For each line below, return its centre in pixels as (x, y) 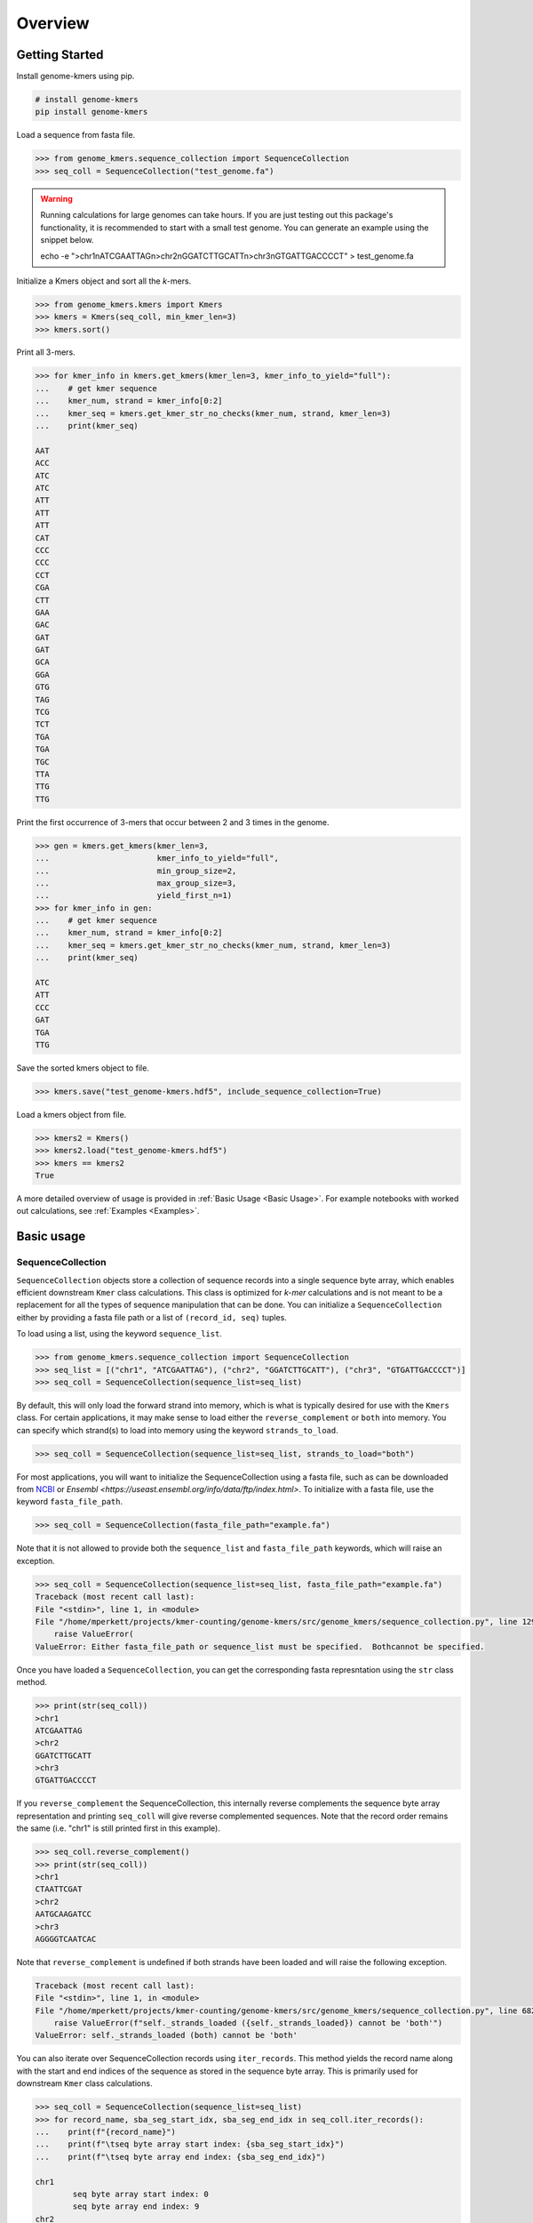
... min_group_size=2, (136, 871)
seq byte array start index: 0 (140, 2194)
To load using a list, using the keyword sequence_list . (119, 1334)
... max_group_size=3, (136, 883)
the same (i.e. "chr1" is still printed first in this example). (119, 1828)
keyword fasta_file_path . (70, 1502)
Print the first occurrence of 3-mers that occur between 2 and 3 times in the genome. (173, 822)
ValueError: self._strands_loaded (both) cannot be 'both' (166, 2035)
